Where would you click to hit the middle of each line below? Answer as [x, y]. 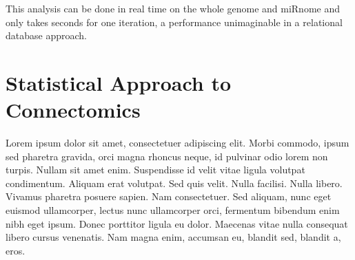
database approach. [46, 35]
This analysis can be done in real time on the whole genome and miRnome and [173, 8]
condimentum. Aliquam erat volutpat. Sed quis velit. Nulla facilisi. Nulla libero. [174, 183]
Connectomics [73, 110]
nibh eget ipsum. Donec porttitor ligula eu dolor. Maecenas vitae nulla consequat [177, 223]
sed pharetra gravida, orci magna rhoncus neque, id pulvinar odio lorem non [167, 156]
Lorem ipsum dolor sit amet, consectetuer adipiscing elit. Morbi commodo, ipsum [177, 143]
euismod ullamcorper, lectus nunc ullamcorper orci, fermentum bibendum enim [173, 210]
